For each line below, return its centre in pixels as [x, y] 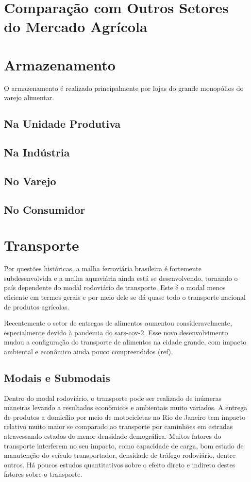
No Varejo [30, 181]
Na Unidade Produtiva [62, 124]
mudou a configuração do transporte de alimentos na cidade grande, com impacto [125, 342]
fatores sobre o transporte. [43, 474]
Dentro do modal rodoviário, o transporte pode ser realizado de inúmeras [113, 398]
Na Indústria [37, 152]
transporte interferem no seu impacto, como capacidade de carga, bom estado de [124, 445]
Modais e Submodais [57, 377]
